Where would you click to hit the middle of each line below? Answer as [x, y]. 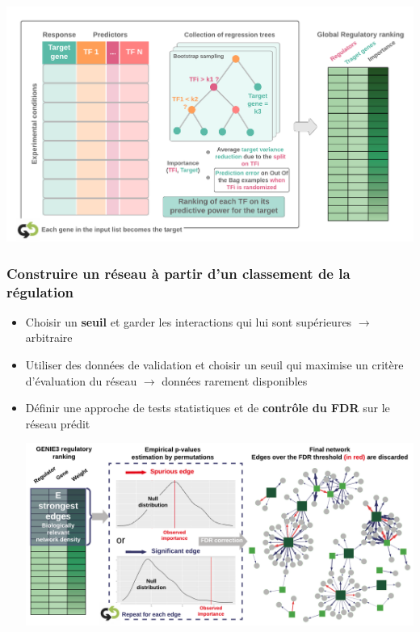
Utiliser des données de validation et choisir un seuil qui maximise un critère [214, 365]
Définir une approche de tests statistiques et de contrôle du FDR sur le [208, 408]
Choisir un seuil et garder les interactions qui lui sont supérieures [189, 321]
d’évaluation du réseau [81, 380]
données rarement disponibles [235, 380]
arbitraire [49, 337]
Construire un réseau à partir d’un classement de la [178, 273]
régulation [40, 291]
